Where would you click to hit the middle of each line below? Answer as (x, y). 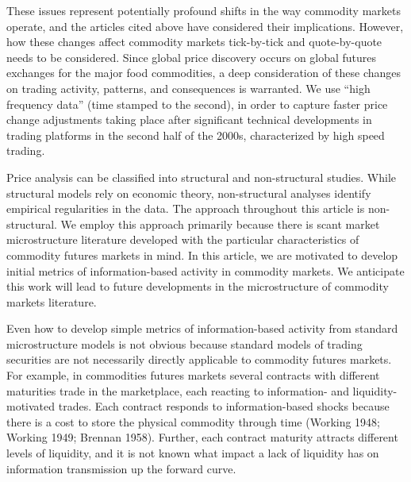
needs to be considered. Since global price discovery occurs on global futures (192, 57)
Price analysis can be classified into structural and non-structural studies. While (202, 177)
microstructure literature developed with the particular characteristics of (183, 239)
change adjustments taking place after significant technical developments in (189, 120)
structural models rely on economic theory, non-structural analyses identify (189, 193)
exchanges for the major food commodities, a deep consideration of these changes (204, 73)
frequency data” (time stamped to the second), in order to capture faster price (197, 104)
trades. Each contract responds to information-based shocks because (224, 406)
